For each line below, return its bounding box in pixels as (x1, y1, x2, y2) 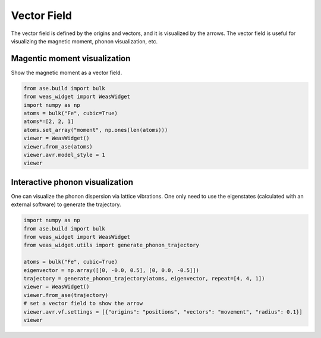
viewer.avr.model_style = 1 (23, 151, 105, 158)
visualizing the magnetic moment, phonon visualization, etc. (11, 37, 158, 45)
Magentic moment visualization (11, 53, 131, 64)
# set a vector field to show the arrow (23, 300, 143, 307)
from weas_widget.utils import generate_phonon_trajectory (23, 242, 199, 249)
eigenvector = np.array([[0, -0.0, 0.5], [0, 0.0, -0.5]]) (23, 267, 199, 273)
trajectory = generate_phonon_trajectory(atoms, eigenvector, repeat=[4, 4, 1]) (23, 275, 265, 282)
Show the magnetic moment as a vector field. (11, 69, 122, 76)
